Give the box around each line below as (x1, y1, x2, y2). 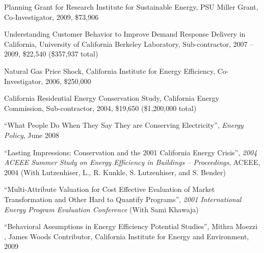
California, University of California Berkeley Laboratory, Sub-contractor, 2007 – (4, 38, 254, 49)
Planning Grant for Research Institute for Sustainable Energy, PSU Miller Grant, (4, 2, 258, 12)
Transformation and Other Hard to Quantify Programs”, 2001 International (4, 193, 242, 204)
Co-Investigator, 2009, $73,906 (4, 11, 99, 22)
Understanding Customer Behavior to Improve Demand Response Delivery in (4, 29, 246, 39)
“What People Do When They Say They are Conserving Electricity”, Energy (4, 120, 244, 130)
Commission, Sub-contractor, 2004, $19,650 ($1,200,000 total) (4, 102, 197, 113)
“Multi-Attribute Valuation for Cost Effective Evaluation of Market (4, 184, 215, 194)
